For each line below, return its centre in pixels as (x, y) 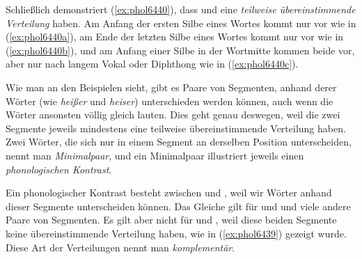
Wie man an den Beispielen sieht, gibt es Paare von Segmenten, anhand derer (171, 87)
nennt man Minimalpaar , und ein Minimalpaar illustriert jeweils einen (155, 155)
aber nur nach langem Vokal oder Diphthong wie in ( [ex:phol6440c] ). (152, 64)
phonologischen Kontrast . (59, 169)
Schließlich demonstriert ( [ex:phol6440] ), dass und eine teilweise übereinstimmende (181, 9)
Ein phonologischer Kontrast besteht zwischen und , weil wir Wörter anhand (169, 193)
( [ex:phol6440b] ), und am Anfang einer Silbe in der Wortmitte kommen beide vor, (180, 50)
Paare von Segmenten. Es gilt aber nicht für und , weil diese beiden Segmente (171, 220)
